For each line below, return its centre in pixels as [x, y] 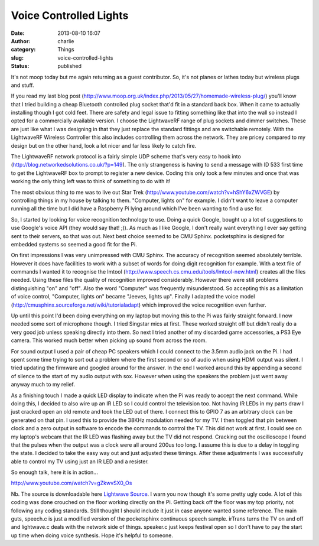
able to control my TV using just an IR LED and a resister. [80, 461]
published [70, 66]
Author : [21, 41]
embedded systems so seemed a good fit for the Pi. [74, 244]
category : [23, 50]
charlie [66, 41]
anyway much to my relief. [43, 385]
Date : [18, 33]
